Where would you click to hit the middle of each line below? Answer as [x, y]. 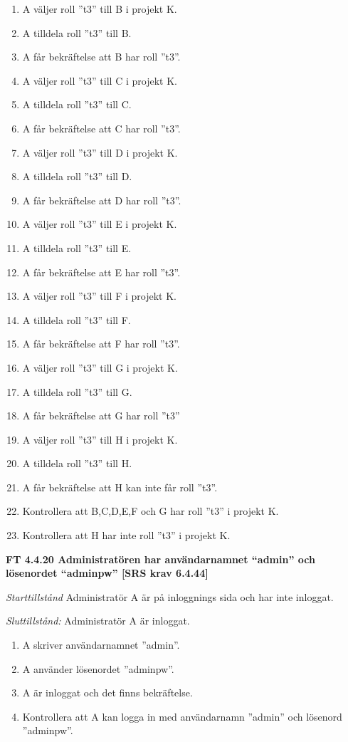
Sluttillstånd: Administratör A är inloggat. [98, 621]
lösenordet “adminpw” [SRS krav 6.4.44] [107, 573]
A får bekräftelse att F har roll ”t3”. [101, 344]
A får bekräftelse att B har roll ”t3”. [101, 57]
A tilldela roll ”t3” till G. [77, 391]
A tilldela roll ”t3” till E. [77, 247]
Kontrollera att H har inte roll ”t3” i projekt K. [126, 535]
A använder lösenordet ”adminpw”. [98, 668]
